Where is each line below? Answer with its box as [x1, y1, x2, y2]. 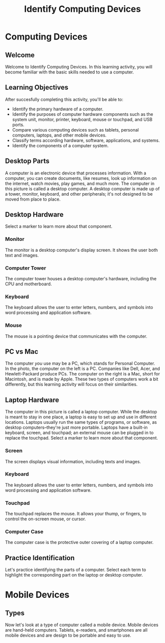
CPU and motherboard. [5, 281, 52, 287]
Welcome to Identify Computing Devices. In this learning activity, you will [5, 64, 153, 69]
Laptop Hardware [5, 396, 59, 404]
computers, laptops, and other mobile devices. [12, 132, 107, 138]
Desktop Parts [5, 157, 50, 166]
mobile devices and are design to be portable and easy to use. [5, 632, 132, 639]
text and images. [5, 252, 39, 258]
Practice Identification [5, 553, 75, 562]
